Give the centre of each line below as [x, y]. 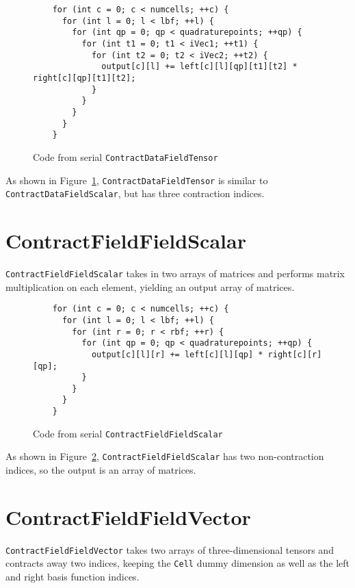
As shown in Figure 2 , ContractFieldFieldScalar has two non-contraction [165, 456]
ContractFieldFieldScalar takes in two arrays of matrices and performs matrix [175, 273]
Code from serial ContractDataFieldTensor [126, 156]
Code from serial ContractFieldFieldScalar [128, 433]
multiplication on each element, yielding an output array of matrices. [150, 286]
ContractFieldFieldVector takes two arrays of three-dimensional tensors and [170, 549]
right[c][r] [295, 354]
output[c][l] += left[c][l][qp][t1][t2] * [199, 67]
